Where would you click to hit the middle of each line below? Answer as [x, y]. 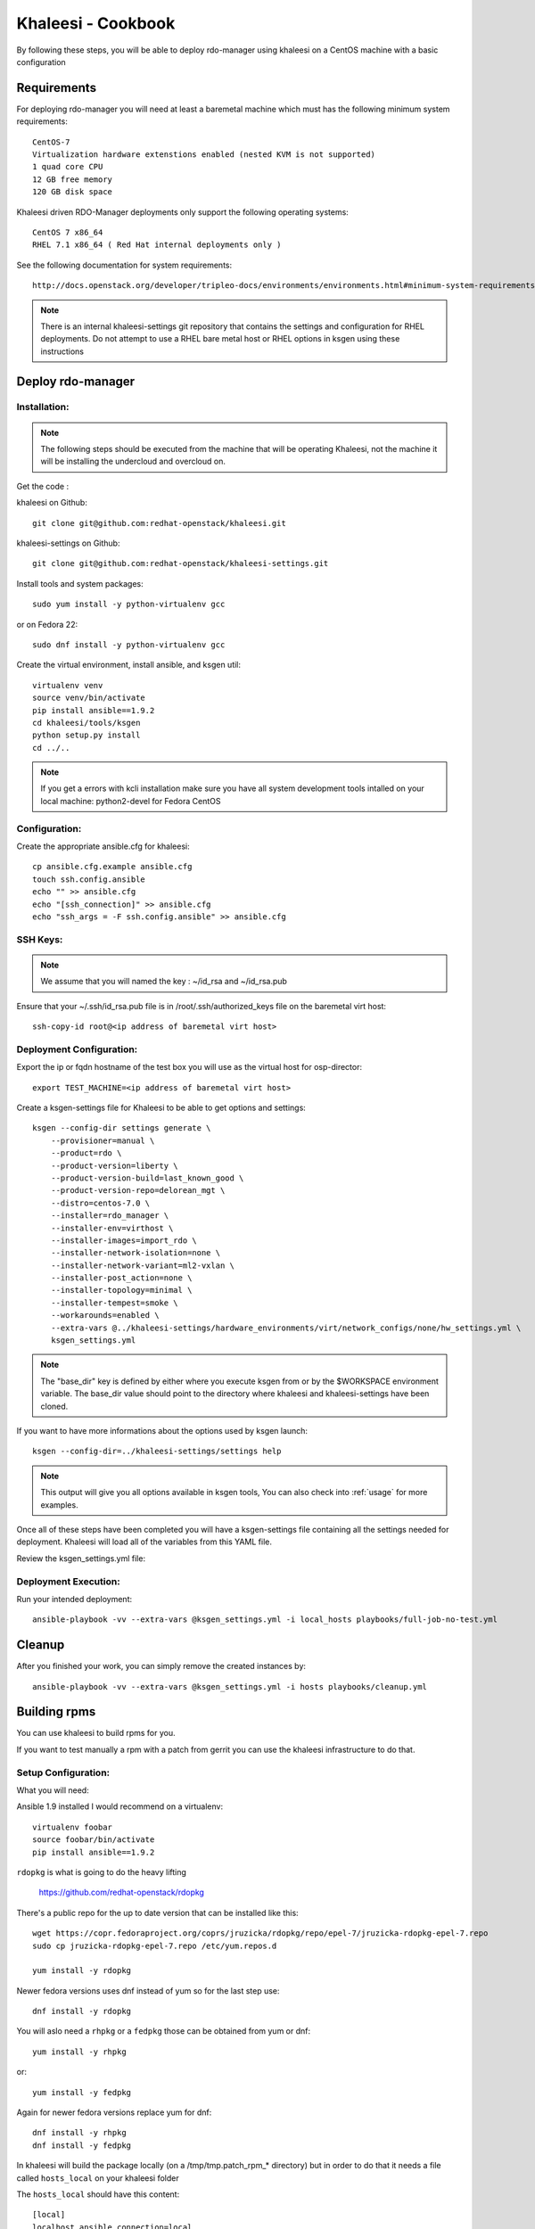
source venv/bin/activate [89, 698]
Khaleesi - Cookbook [96, 23]
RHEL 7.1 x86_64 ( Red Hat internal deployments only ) [157, 245]
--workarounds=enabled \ [105, 1316]
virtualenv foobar [73, 1827]
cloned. [54, 1406]
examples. [60, 1505]
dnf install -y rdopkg [82, 2011]
